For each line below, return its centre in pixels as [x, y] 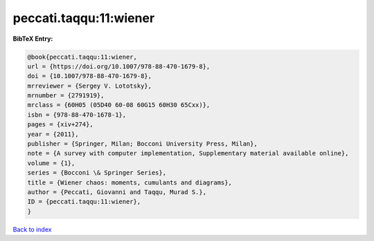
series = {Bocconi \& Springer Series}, [97, 173]
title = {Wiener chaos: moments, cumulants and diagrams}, [130, 182]
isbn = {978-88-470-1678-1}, [77, 115]
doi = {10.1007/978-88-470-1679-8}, [90, 76]
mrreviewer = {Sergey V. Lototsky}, [90, 86]
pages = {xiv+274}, [60, 125]
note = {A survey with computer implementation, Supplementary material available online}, [188, 153]
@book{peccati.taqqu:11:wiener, [82, 57]
